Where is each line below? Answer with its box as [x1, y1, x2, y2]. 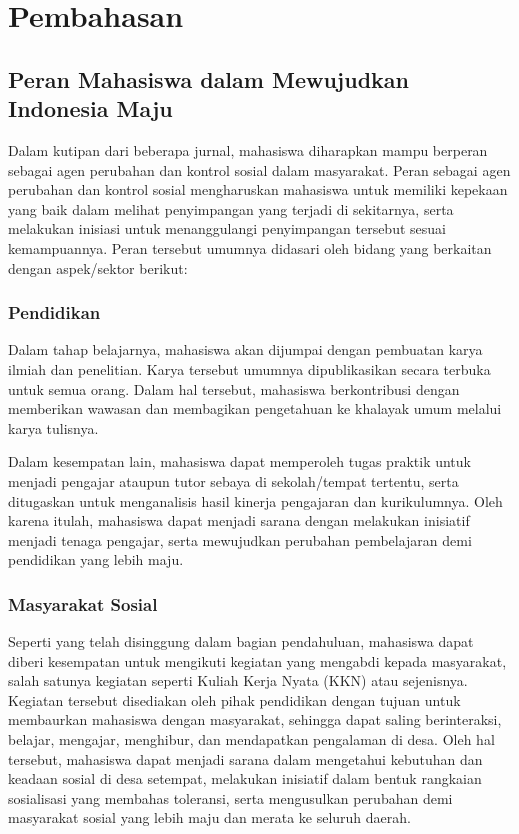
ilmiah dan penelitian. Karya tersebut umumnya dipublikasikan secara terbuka [8, 358, 491, 379]
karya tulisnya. [8, 417, 99, 438]
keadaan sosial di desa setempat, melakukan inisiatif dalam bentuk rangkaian [8, 768, 482, 789]
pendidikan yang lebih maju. [8, 549, 184, 570]
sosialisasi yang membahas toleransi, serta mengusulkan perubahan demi [8, 787, 453, 808]
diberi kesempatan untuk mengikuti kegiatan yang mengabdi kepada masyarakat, [8, 650, 507, 671]
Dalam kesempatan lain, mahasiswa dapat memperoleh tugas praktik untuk [8, 451, 471, 472]
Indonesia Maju [8, 93, 173, 124]
